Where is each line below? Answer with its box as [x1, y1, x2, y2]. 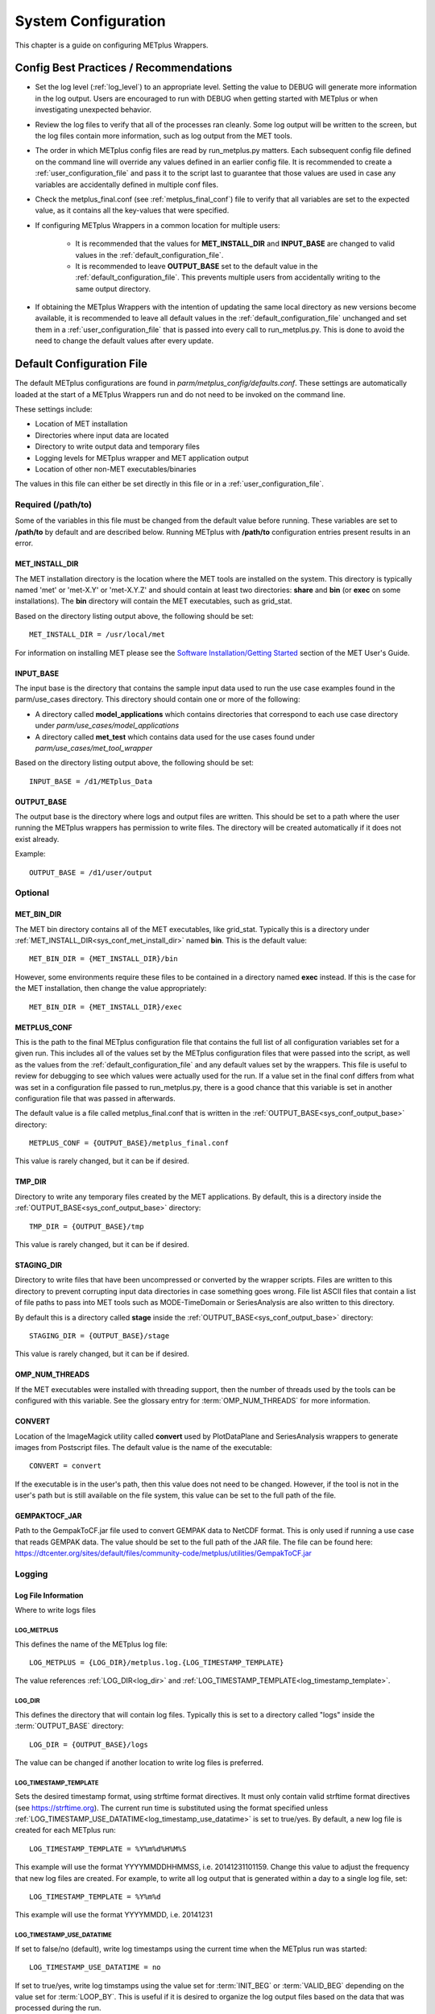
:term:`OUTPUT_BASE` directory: [14, 1721, 124, 1731]
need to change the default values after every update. [35, 336, 213, 346]
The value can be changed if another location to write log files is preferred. [14, 1757, 264, 1767]
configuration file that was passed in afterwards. [14, 1093, 176, 1103]
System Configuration [14, 12, 166, 30]
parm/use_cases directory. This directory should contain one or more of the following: [14, 694, 300, 704]
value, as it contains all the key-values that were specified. [35, 205, 230, 215]
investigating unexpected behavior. [35, 105, 152, 114]
